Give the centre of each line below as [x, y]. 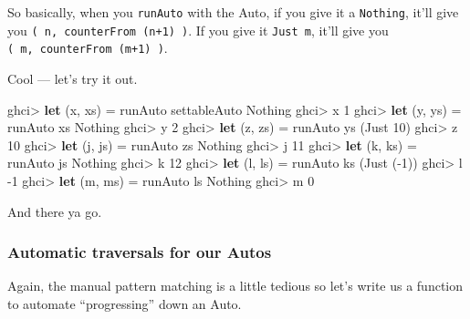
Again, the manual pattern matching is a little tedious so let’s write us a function [235, 286]
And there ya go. [55, 211]
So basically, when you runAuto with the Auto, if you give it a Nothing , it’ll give [233, 12]
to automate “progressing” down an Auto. [125, 303]
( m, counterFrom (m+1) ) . [88, 48]
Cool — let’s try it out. [73, 78]
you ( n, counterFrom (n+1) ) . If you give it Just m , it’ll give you [198, 30]
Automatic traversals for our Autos [140, 252]
